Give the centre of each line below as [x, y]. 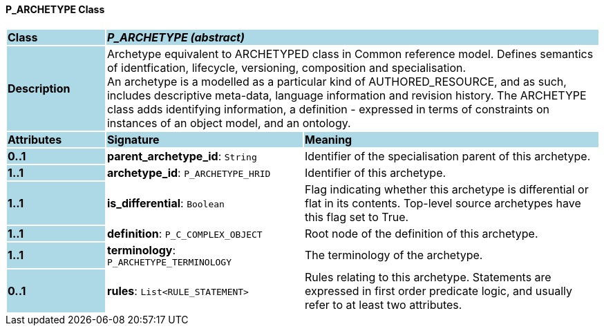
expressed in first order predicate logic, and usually [438, 291]
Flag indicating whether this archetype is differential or [446, 189]
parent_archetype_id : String [182, 156]
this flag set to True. [357, 217]
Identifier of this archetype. [375, 172]
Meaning [328, 139]
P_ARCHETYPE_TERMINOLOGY [169, 262]
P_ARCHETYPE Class [55, 9]
